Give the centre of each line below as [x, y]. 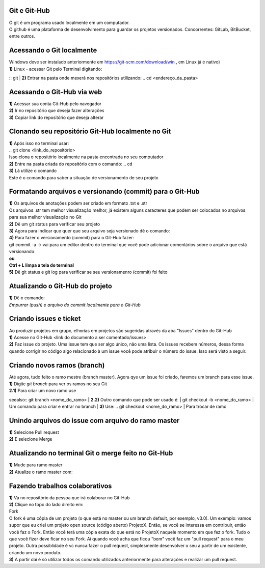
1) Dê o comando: [27, 298]
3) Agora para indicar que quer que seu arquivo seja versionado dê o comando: [90, 231]
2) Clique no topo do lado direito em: [46, 505]
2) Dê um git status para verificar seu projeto [54, 224]
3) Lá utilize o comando [33, 171]
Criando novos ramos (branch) [57, 365]
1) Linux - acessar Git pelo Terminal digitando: [56, 69]
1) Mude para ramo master [36, 465]
